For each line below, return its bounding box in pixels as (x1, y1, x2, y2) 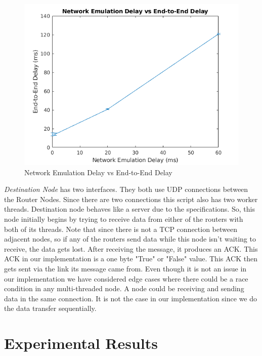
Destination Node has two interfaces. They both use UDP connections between (4, 184, 248, 194)
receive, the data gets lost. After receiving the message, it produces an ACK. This (4, 243, 258, 254)
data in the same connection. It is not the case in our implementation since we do (4, 293, 257, 303)
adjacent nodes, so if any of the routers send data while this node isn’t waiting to (4, 233, 256, 244)
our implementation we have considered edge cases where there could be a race (4, 273, 248, 284)
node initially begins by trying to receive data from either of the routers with (4, 213, 243, 224)
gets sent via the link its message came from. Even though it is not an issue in (4, 263, 247, 273)
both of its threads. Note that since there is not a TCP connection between (4, 223, 237, 234)
